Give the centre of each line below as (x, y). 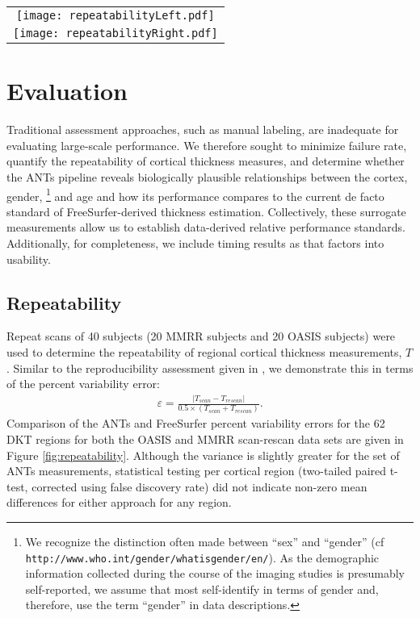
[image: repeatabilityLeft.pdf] (115, 15)
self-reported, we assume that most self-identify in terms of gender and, (202, 589)
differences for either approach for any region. (119, 502)
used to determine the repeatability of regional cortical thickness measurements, (204, 351)
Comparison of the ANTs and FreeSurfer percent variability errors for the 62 (196, 423)
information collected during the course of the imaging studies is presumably (215, 573)
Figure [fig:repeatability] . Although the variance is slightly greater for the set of (203, 455)
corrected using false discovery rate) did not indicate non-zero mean (199, 486)
